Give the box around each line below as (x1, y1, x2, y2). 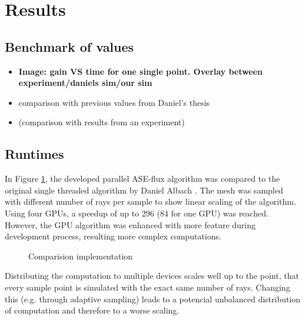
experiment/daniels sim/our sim (18, 76, 152, 89)
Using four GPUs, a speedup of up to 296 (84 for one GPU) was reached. (5, 206, 268, 219)
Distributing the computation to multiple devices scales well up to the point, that (5, 269, 299, 282)
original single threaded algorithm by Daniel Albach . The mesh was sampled (5, 184, 283, 196)
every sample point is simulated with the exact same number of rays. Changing (5, 281, 290, 293)
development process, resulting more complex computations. (5, 230, 221, 242)
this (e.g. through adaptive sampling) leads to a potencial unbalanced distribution (5, 292, 301, 305)
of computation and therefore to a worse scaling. (5, 304, 180, 316)
